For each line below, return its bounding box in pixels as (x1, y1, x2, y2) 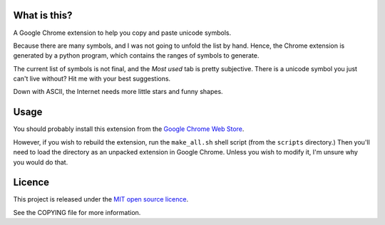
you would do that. (13, 157, 68, 167)
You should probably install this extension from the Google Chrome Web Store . (13, 125, 245, 133)
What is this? (13, 9, 73, 21)
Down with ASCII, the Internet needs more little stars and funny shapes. (13, 88, 224, 96)
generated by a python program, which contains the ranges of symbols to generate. (13, 51, 260, 60)
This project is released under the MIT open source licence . (13, 195, 189, 204)
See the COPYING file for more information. (13, 208, 141, 216)
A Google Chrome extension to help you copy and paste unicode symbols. (13, 28, 232, 37)
